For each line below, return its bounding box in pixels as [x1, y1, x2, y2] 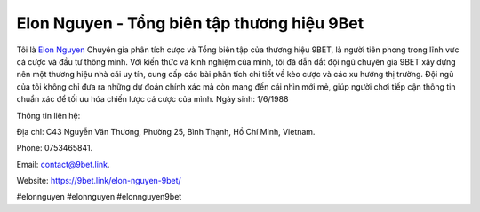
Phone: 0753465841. [16, 143, 93, 153]
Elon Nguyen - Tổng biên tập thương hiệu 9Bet [16, 13, 364, 33]
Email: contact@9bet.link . [16, 159, 110, 169]
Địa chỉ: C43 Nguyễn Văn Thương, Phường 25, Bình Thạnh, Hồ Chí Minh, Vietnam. [16, 126, 316, 137]
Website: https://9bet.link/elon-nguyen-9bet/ [16, 176, 181, 186]
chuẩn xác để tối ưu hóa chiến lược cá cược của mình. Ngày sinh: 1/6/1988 [16, 94, 289, 105]
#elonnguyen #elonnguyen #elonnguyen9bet [16, 192, 182, 202]
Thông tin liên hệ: [16, 110, 81, 121]
